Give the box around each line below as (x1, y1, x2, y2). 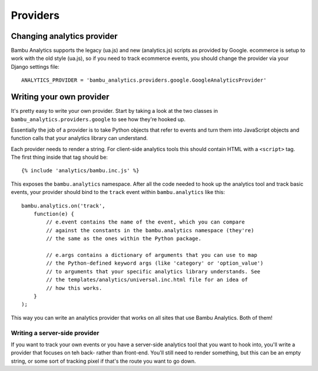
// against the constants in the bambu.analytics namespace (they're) (46, 227, 254, 233)
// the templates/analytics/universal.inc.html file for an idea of (46, 276, 249, 283)
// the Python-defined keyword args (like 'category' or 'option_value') (46, 260, 264, 267)
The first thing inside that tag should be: (11, 153, 108, 161)
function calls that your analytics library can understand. (11, 135, 148, 142)
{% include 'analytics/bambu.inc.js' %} (21, 168, 140, 174)
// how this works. (46, 285, 102, 291)
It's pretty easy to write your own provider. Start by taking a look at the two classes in (11, 108, 218, 115)
